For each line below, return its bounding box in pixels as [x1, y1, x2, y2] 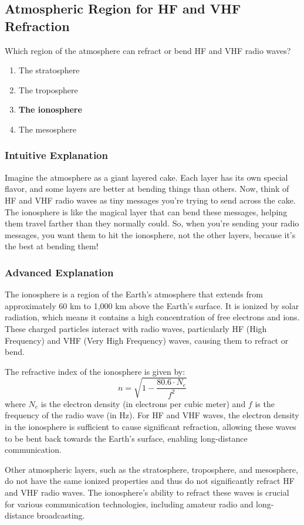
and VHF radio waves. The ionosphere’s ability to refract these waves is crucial [5, 486, 289, 499]
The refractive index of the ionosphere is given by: [5, 365, 185, 377]
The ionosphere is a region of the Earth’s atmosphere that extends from [5, 288, 263, 300]
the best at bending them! [5, 240, 99, 252]
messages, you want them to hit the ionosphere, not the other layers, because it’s [5, 228, 296, 241]
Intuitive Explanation [5, 148, 108, 162]
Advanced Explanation [5, 265, 114, 279]
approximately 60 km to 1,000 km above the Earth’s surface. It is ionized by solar [5, 299, 299, 311]
